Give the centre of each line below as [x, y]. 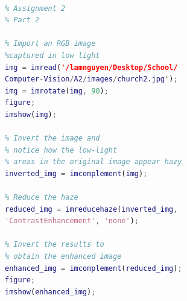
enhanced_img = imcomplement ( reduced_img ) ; [93, 268]
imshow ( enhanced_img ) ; [50, 292]
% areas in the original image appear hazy [93, 162]
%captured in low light [52, 55]
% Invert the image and [52, 138]
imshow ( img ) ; [31, 114]
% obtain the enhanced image [63, 257]
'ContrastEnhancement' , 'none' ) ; [72, 221]
